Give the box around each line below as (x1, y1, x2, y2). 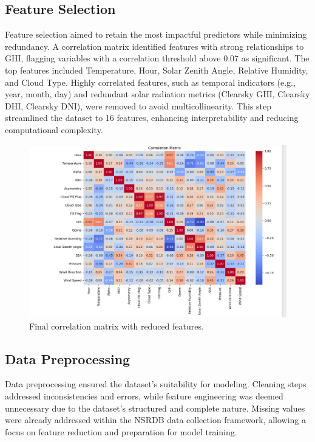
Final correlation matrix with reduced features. (29, 319, 204, 332)
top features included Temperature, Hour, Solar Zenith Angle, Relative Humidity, (5, 63, 308, 76)
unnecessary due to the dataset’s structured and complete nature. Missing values (5, 401, 305, 414)
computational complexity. (5, 123, 103, 136)
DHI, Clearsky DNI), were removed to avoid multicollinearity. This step (5, 99, 272, 112)
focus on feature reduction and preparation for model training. (5, 425, 237, 438)
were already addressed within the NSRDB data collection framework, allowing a (5, 413, 306, 426)
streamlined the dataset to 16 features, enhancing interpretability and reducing (5, 111, 299, 124)
